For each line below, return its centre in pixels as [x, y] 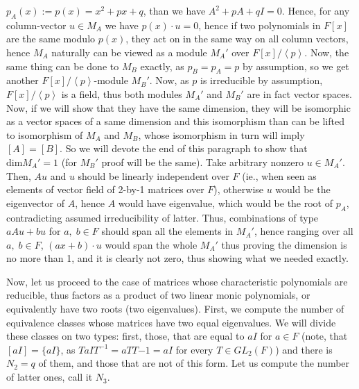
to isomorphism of [45, 134]
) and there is [304, 349]
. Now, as [169, 80]
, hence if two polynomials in [260, 25]
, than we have [174, 10]
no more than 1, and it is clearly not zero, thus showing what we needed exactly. [177, 258]
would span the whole [151, 244]
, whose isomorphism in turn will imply [221, 134]
